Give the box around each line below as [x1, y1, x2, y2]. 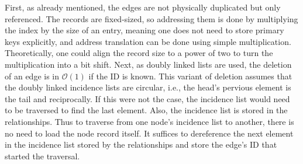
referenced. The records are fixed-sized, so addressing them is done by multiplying [5, 12, 298, 25]
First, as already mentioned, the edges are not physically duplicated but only [5, 1, 281, 13]
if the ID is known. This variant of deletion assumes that [88, 69, 292, 82]
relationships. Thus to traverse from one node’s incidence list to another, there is [5, 115, 294, 127]
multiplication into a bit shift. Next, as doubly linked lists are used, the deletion [5, 58, 292, 70]
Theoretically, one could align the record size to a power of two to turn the [5, 47, 273, 59]
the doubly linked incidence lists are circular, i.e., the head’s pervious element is [5, 81, 291, 93]
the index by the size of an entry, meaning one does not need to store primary [5, 24, 284, 36]
